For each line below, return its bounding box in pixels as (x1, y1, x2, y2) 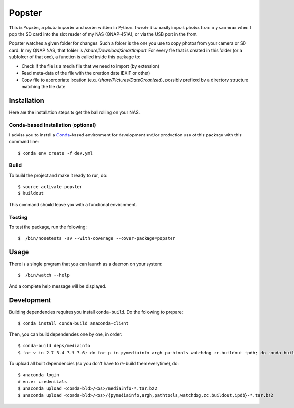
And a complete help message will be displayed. (9, 283, 107, 289)
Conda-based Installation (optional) (9, 122, 96, 129)
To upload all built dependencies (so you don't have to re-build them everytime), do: (9, 360, 179, 366)
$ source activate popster (18, 184, 83, 190)
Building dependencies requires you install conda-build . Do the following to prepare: (9, 309, 183, 315)
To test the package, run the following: (9, 224, 87, 230)
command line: (9, 139, 39, 145)
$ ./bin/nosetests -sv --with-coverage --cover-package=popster (18, 236, 176, 241)
